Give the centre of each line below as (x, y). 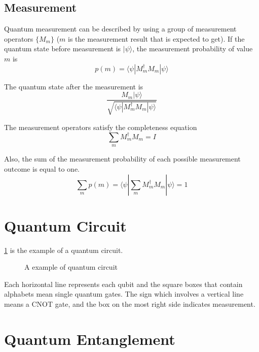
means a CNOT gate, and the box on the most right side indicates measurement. (130, 304)
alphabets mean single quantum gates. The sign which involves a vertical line (124, 294)
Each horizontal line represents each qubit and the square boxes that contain (123, 284)
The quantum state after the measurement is (74, 86)
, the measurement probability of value (193, 49)
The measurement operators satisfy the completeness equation (101, 127)
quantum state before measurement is (63, 49)
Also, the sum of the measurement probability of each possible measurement (122, 159)
